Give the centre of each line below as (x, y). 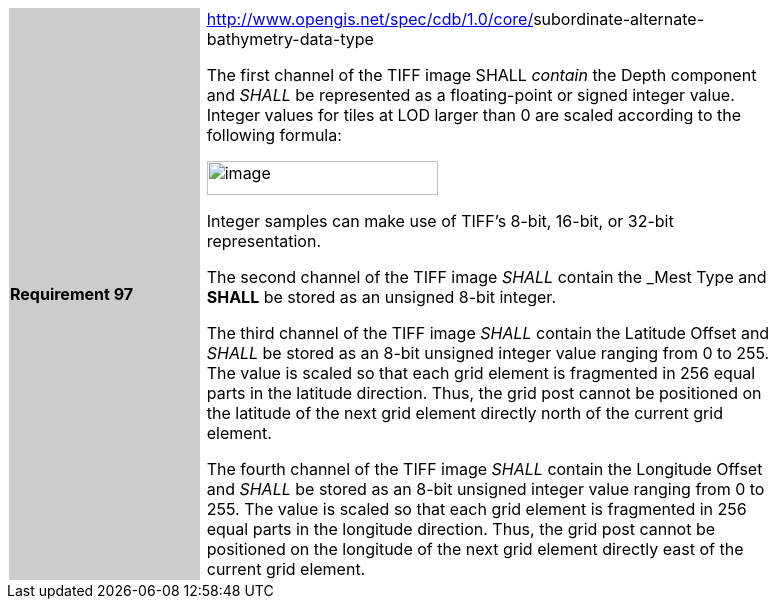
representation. (263, 241)
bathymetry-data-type (290, 39)
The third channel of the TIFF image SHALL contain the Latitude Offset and (488, 333)
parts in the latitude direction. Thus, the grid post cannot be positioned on (484, 393)
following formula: (274, 135)
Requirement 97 (72, 294)
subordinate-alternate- (619, 19)
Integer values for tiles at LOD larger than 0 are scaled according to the (474, 115)
